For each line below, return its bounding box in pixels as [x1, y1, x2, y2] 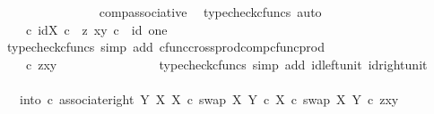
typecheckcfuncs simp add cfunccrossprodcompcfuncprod [6, 37, 325, 56]
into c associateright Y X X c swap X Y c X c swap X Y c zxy [19, 89, 399, 108]
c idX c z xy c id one [25, 20, 168, 38]
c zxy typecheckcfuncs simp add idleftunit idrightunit [25, 54, 428, 73]
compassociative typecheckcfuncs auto [99, 3, 322, 20]
